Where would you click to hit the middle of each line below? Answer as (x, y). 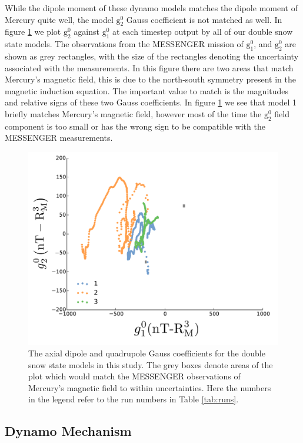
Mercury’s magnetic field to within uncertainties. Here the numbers (150, 387)
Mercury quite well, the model (59, 19)
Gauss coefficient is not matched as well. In (204, 19)
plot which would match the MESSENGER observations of (134, 376)
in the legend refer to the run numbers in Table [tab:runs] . (134, 399)
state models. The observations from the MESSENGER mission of (124, 44)
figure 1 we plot (33, 32)
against (86, 32)
